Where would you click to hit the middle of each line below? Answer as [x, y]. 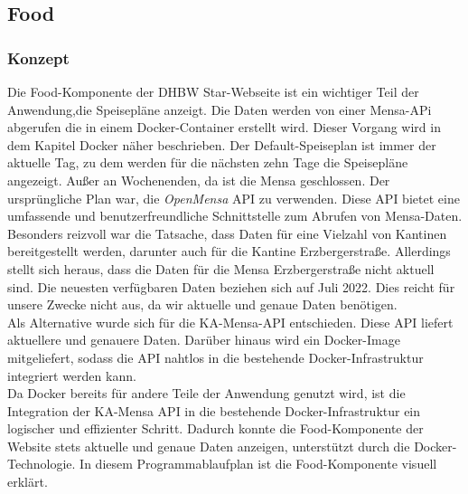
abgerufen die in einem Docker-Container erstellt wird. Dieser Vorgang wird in [224, 127]
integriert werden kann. [72, 375]
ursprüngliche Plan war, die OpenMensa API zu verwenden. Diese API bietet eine [234, 198]
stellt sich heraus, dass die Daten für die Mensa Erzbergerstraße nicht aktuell [221, 268]
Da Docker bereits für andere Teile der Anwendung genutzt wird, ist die [206, 393]
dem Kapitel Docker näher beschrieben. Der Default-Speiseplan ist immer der [222, 144]
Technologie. [42, 464]
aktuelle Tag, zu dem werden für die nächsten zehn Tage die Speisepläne [208, 162]
